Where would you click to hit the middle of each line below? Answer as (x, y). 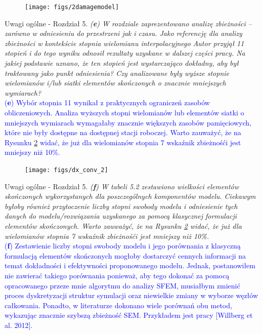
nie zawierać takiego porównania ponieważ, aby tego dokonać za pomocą (117, 275)
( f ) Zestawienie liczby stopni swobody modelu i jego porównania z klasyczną (123, 246)
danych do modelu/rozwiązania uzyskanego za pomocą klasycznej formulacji (121, 216)
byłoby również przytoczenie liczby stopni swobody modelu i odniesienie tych (121, 206)
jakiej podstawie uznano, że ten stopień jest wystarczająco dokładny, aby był (122, 63)
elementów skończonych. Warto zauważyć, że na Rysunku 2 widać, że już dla (123, 226)
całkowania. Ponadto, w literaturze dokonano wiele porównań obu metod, (118, 305)
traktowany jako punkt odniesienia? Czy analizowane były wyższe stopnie (117, 73)
